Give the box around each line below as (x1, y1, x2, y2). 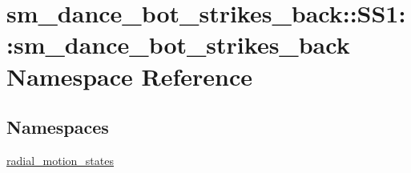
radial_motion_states (6, 151, 114, 168)
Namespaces (6, 115, 109, 139)
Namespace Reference (6, 59, 252, 92)
